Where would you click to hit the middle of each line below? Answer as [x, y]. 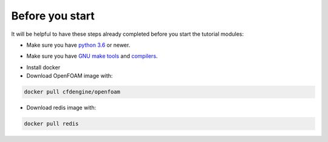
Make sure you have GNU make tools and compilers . [92, 56]
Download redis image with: [61, 108]
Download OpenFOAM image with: [70, 76]
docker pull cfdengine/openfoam [72, 92]
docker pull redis [51, 124]
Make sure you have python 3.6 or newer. [78, 45]
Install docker [43, 67]
